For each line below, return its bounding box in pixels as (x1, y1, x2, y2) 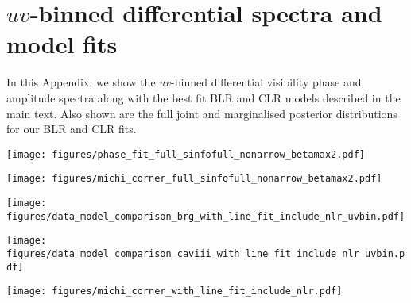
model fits (6, 28, 118, 60)
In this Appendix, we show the (6, 74, 156, 90)
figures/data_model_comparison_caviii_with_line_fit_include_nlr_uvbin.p (6, 247, 405, 259)
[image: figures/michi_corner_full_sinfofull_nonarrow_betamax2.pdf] (6, 173, 382, 185)
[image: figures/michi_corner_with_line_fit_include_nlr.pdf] (6, 286, 343, 297)
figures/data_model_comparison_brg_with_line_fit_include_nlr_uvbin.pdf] (6, 210, 405, 222)
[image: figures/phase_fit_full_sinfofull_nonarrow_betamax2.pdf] (6, 148, 366, 160)
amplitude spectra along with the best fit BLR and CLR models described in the (6, 89, 401, 105)
